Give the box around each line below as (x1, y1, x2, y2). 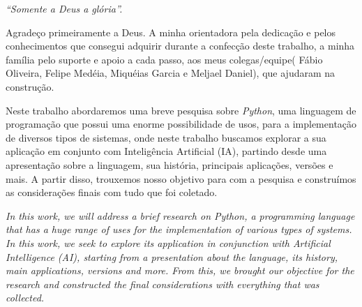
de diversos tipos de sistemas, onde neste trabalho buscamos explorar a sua (6, 130, 326, 144)
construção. (6, 79, 54, 93)
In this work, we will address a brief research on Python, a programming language (6, 208, 355, 223)
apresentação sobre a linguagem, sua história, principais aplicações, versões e (6, 157, 333, 172)
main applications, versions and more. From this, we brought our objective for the (6, 263, 354, 278)
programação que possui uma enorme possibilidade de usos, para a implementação (6, 117, 357, 131)
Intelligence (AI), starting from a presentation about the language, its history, (6, 249, 338, 264)
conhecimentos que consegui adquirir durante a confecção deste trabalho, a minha (6, 38, 355, 53)
